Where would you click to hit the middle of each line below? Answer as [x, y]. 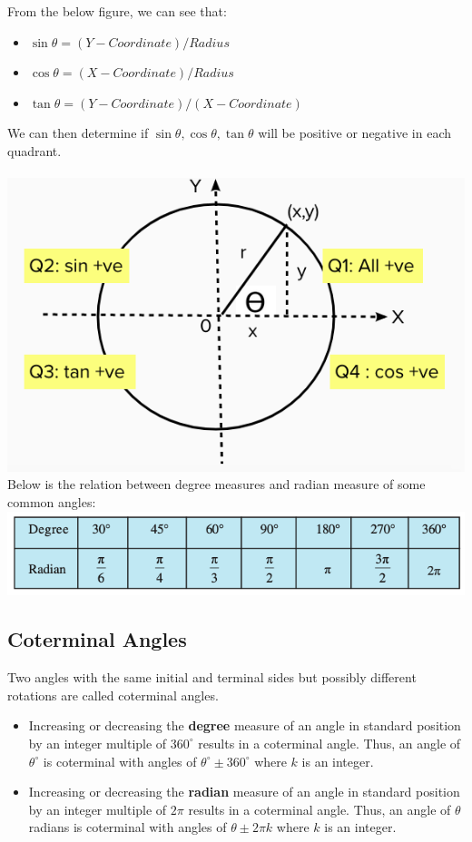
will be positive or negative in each [354, 133]
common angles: [52, 501]
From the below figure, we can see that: [117, 11]
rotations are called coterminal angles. [113, 695]
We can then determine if [78, 133]
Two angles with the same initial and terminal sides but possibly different [212, 677]
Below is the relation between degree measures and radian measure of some [216, 484]
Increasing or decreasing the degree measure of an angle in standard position [245, 725]
